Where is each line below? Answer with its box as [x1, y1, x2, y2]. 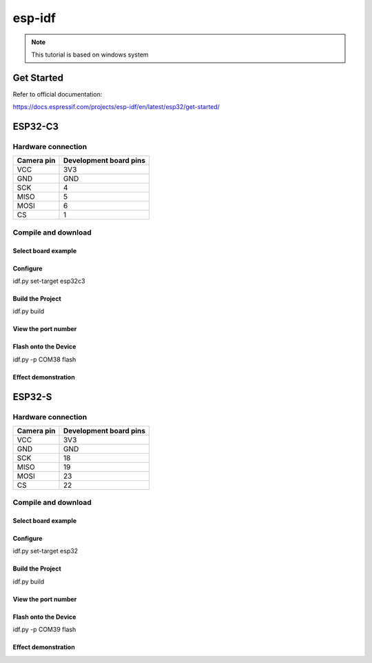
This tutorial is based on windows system [31, 50, 149, 59]
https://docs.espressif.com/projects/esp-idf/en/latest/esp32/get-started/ [12, 103, 220, 111]
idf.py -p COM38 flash [12, 355, 76, 364]
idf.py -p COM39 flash [12, 625, 76, 634]
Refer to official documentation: [12, 90, 103, 98]
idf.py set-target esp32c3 [12, 277, 85, 285]
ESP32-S [12, 390, 52, 403]
